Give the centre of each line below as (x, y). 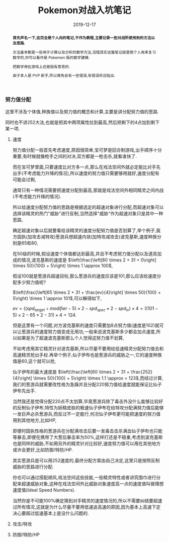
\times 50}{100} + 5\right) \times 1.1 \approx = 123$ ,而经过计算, (98, 378)
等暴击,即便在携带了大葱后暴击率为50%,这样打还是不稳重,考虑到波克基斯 (88, 437)
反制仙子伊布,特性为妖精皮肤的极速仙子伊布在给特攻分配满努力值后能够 (90, 407)
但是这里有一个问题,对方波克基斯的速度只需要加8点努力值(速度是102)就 (86, 325)
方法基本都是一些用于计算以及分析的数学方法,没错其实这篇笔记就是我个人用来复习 (84, 52)
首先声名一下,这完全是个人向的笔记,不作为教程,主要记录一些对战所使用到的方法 (82, 37)
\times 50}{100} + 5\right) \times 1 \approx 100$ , (63, 265)
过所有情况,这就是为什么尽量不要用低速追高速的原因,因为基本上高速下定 (87, 507)
